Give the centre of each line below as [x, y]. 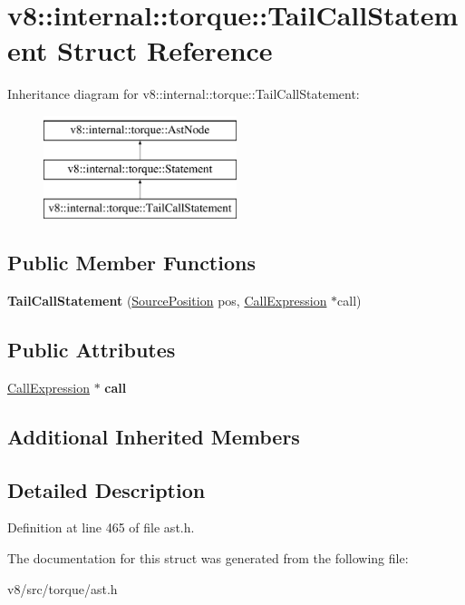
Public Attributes [92, 350]
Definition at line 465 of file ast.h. [101, 527]
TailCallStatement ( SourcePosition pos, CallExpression [167, 301]
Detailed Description [107, 489]
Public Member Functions [131, 263]
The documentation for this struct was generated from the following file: [208, 558]
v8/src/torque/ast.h [63, 588]
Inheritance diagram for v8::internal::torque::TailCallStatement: [184, 94]
